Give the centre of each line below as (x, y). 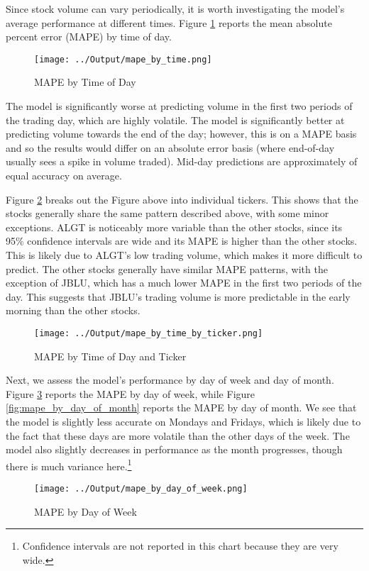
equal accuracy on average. (64, 175)
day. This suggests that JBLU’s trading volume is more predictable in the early (178, 296)
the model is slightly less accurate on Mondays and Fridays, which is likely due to (183, 421)
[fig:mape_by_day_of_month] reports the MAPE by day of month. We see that (181, 408)
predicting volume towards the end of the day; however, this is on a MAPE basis (181, 134)
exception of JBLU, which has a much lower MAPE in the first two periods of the (184, 283)
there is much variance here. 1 (69, 465)
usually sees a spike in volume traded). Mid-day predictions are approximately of (182, 161)
